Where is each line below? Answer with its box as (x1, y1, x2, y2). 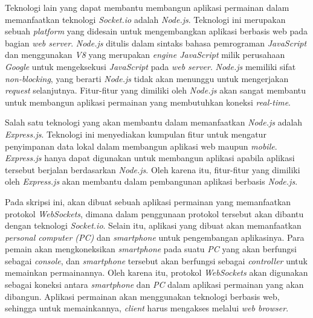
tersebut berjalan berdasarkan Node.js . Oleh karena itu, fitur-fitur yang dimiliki (5, 163, 300, 176)
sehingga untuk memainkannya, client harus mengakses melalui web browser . (5, 302, 289, 314)
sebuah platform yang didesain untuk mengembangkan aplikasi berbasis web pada (5, 25, 308, 37)
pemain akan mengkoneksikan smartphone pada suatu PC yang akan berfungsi (5, 243, 297, 255)
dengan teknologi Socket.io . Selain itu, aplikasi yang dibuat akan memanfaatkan (5, 219, 302, 232)
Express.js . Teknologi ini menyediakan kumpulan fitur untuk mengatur (5, 127, 266, 140)
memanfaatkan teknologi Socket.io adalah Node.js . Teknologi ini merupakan (5, 13, 286, 25)
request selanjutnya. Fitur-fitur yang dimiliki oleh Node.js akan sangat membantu (5, 84, 306, 97)
